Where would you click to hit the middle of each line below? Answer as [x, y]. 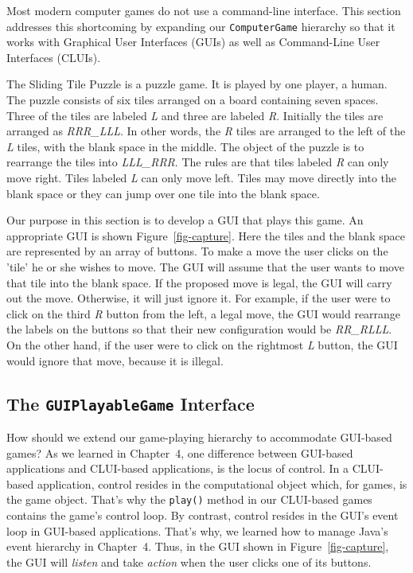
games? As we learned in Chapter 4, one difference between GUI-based [180, 452]
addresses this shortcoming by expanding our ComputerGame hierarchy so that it [201, 26]
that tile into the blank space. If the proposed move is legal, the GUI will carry [199, 282]
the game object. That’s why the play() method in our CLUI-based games [189, 499]
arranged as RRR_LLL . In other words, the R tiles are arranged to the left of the [206, 131]
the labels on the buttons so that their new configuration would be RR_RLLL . [199, 329]
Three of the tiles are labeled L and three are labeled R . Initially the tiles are [195, 115]
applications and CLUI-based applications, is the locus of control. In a [177, 468]
